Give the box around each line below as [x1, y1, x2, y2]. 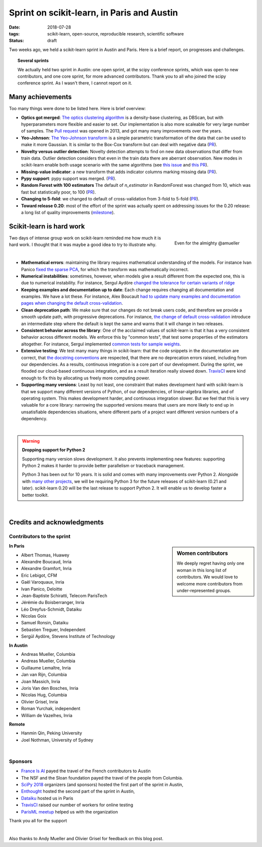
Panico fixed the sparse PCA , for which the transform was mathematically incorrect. [21, 266, 189, 272]
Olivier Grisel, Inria [21, 699, 58, 704]
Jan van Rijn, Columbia [21, 672, 67, 678]
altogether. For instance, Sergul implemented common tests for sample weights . [21, 341, 181, 347]
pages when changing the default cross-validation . [21, 300, 123, 306]
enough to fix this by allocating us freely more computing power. [21, 375, 150, 381]
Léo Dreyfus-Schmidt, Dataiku [21, 606, 82, 612]
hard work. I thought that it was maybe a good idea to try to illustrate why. [9, 242, 157, 247]
